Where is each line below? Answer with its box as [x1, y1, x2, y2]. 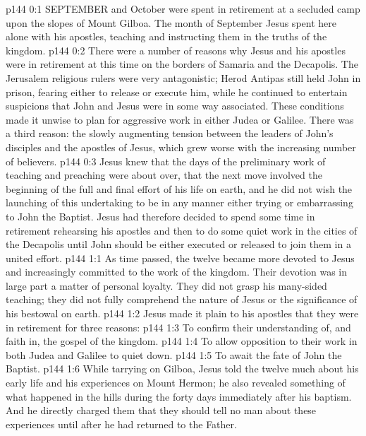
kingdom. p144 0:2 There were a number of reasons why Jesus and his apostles [6, 42, 346, 57]
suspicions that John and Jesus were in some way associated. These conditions [6, 98, 344, 113]
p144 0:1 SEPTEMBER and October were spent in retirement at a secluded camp [6, 1, 360, 16]
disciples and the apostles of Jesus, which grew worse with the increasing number [6, 139, 356, 154]
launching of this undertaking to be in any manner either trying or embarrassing [6, 195, 353, 210]
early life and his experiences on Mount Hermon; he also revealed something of [6, 375, 346, 390]
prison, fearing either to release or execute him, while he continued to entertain [6, 84, 348, 99]
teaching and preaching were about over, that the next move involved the [6, 167, 322, 182]
